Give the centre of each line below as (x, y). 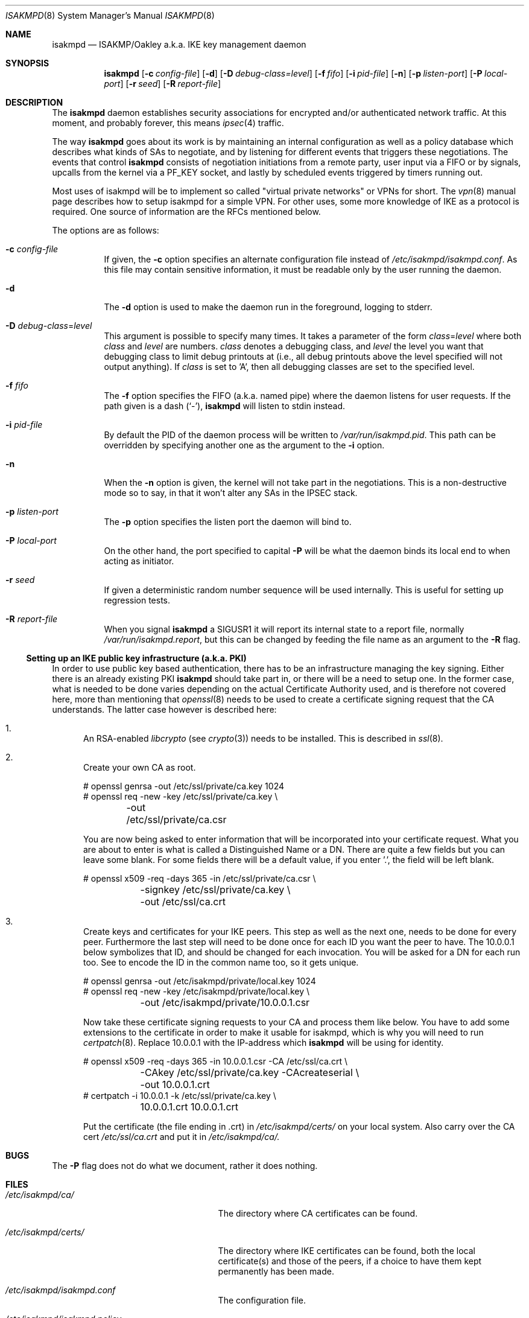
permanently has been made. (276, 1271)
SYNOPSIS (27, 63)
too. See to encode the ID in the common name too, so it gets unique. (221, 962)
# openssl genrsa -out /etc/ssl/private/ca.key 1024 (184, 786)
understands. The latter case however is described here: (164, 709)
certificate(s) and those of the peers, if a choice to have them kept (350, 1261)
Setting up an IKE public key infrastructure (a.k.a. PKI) (136, 658)
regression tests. (137, 600)
